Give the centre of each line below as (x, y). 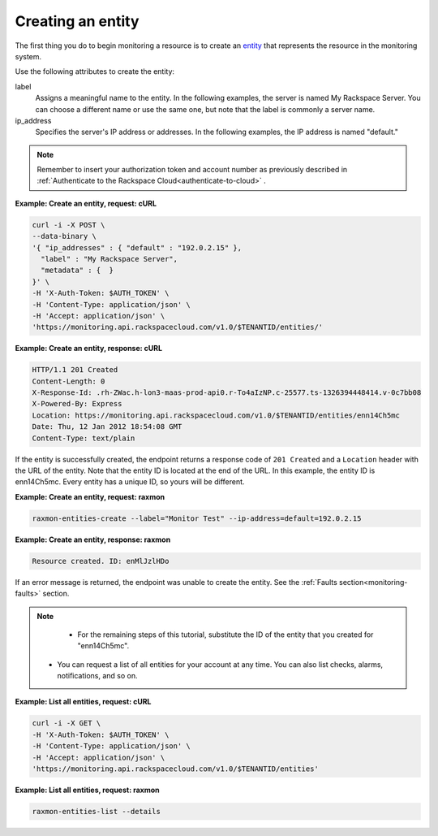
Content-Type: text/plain (84, 438)
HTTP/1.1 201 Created (75, 370)
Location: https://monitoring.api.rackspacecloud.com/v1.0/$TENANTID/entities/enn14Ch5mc (216, 415)
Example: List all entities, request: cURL (83, 702)
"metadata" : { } (77, 271)
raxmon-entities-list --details (97, 811)
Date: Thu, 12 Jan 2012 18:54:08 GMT (107, 427)
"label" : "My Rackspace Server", (109, 259)
